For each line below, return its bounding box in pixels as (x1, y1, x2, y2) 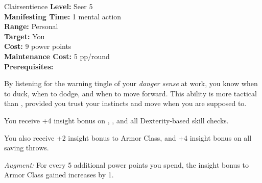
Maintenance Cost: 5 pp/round (4, 50, 110, 61)
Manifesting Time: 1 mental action (4, 11, 122, 21)
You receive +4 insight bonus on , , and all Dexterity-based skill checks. (4, 115, 229, 125)
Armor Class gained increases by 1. (4, 169, 114, 180)
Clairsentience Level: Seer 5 (4, 1, 93, 11)
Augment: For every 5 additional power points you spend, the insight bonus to (4, 159, 249, 170)
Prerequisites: (4, 61, 54, 71)
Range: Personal (4, 21, 58, 32)
